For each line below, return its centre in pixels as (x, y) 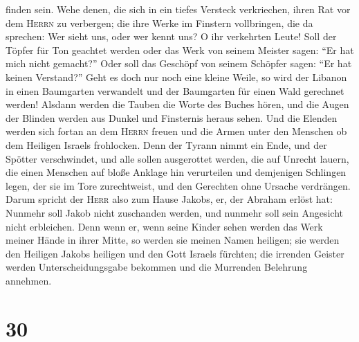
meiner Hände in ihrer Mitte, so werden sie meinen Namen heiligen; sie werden (173, 240)
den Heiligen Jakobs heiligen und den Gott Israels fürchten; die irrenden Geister (175, 253)
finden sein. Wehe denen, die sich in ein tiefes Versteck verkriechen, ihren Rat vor (178, 9)
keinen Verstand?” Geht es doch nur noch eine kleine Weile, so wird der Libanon (176, 76)
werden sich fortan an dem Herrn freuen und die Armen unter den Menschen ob (176, 131)
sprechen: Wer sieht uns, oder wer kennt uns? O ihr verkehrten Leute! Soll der (171, 36)
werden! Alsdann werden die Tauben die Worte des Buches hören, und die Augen (177, 104)
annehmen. (29, 280)
